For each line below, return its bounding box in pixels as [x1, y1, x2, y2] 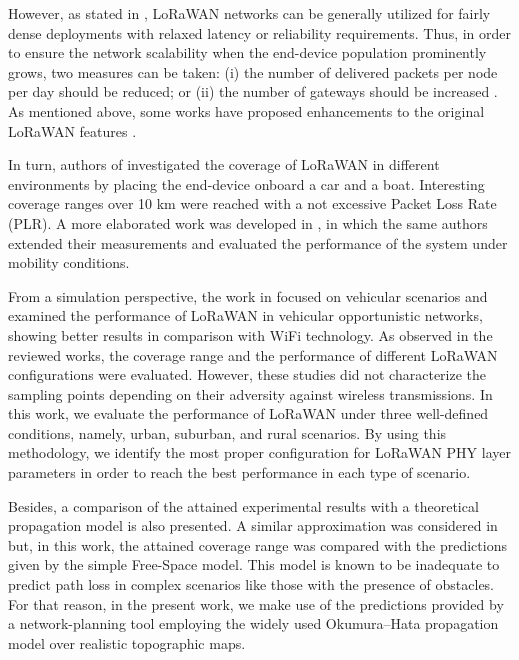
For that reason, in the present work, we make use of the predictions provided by [8, 593, 504, 614]
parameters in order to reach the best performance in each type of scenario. [8, 462, 471, 483]
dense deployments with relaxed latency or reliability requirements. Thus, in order [8, 22, 512, 43]
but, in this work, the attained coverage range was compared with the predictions [8, 534, 507, 555]
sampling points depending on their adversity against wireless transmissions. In [8, 383, 493, 404]
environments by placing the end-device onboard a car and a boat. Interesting [8, 173, 485, 194]
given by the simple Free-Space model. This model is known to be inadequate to [8, 554, 500, 575]
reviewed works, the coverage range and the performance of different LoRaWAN [8, 344, 498, 365]
